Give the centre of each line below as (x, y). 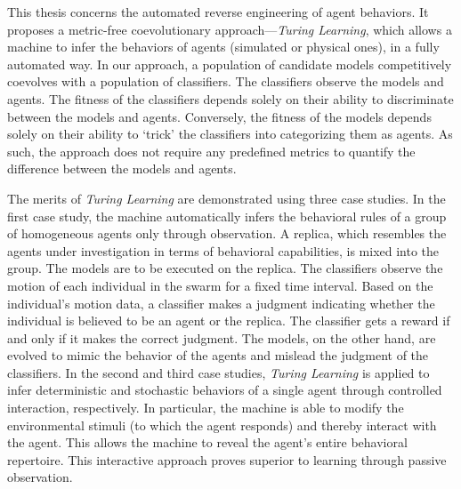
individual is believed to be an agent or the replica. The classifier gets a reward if (229, 321)
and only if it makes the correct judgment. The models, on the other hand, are (222, 337)
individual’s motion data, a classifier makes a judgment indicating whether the (221, 303)
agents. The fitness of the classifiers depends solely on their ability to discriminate (230, 98)
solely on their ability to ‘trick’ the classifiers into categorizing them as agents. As (230, 134)
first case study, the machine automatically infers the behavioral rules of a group (227, 216)
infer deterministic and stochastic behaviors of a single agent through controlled (225, 390)
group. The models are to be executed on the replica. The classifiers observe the (225, 268)
